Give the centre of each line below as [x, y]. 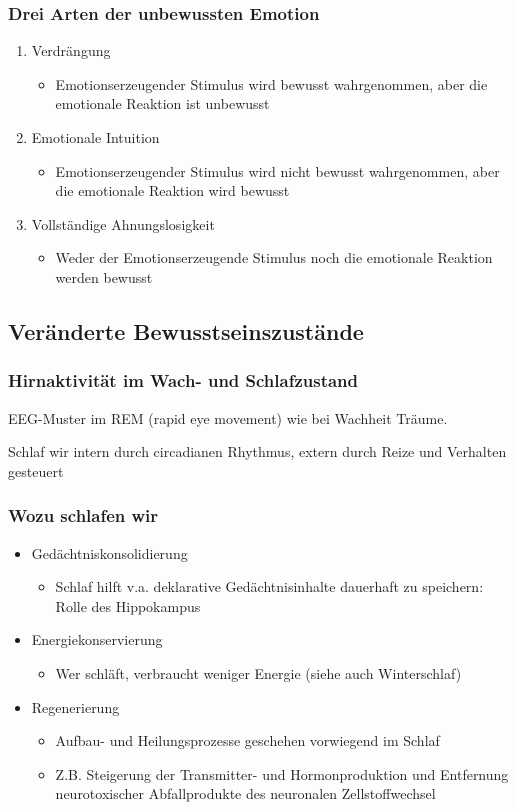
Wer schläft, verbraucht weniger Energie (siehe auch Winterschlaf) [258, 672]
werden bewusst [104, 276]
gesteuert [36, 470]
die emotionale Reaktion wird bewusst [172, 190]
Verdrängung [71, 50]
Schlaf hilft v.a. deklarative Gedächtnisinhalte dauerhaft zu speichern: [269, 586]
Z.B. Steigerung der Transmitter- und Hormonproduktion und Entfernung [282, 773]
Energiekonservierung [97, 639]
